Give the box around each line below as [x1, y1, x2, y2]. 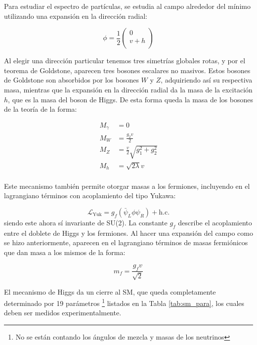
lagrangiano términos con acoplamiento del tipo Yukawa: [4, 190, 176, 201]
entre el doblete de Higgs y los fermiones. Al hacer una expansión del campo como [4, 227, 253, 238]
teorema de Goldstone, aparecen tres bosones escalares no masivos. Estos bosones [4, 65, 251, 75]
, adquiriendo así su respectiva [161, 75, 253, 85]
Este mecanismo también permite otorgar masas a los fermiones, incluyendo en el [4, 180, 250, 191]
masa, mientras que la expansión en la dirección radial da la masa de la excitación [4, 84, 253, 94]
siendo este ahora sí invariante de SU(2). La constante [4, 217, 168, 227]
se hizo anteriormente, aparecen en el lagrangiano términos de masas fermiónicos [4, 237, 248, 248]
